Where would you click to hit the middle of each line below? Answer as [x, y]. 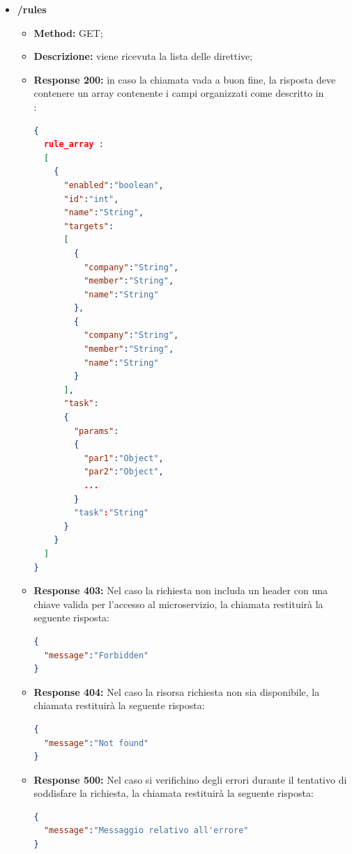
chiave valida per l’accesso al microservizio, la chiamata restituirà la [178, 604]
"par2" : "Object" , [124, 472]
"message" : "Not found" [96, 743]
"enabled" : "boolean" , [114, 185]
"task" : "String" [111, 513]
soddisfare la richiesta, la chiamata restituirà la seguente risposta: [174, 793]
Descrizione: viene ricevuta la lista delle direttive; [143, 56]
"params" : [96, 431]
